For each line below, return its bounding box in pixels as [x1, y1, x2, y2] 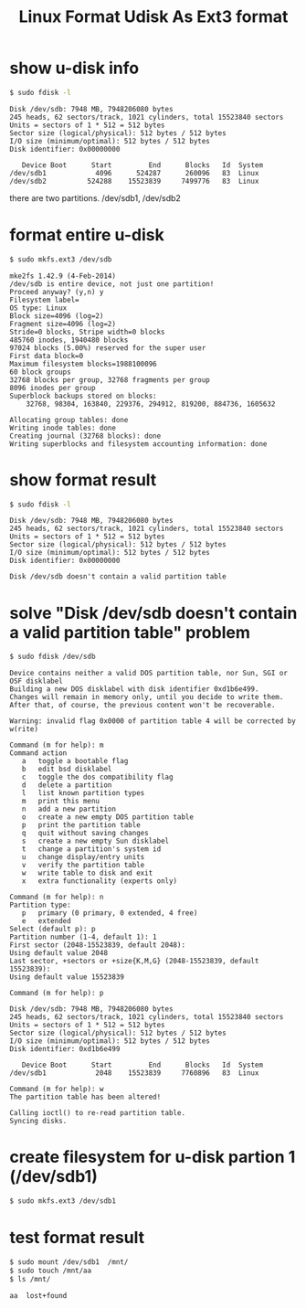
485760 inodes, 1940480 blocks [9, 335, 129, 345]
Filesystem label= [9, 295, 79, 304]
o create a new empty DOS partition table [21, 813, 195, 822]
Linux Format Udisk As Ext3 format [18, 6, 289, 27]
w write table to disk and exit [21, 868, 153, 878]
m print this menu [21, 797, 100, 806]
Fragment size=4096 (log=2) [9, 319, 117, 328]
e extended [21, 917, 71, 926]
